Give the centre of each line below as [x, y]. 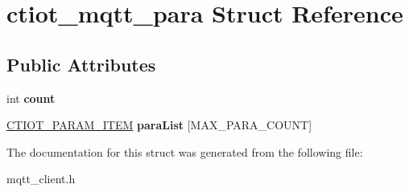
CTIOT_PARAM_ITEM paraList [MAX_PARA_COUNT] [159, 125]
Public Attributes [81, 64]
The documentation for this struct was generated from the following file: [185, 151]
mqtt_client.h [41, 179]
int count [31, 98]
